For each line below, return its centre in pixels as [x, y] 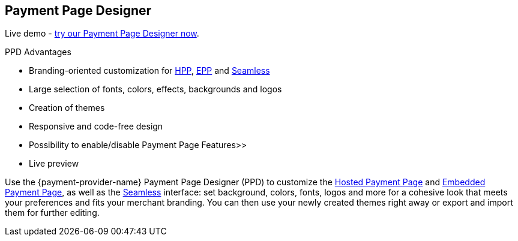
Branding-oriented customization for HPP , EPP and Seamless [149, 71]
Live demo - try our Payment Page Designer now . [102, 34]
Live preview [54, 164]
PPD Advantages [38, 52]
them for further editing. [52, 213]
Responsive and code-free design [96, 126]
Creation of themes [67, 108]
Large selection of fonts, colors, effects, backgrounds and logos [155, 89]
